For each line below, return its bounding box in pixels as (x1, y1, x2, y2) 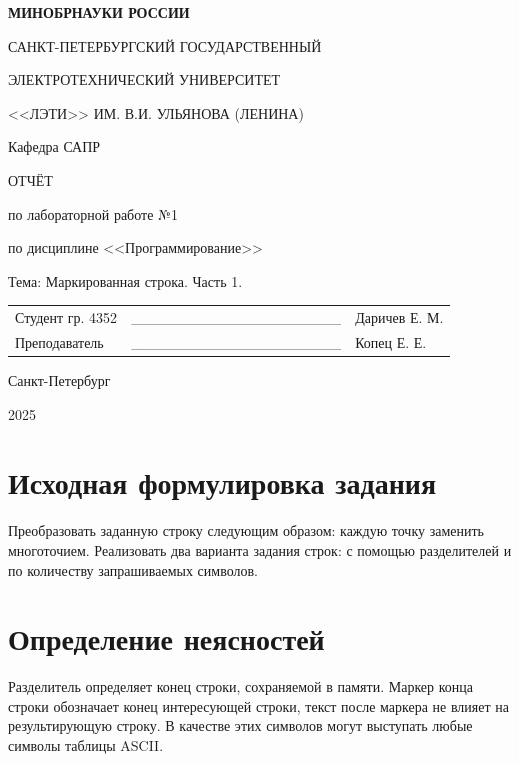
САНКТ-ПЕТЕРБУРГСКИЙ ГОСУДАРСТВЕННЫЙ (8, 35, 322, 56)
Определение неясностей (8, 618, 325, 659)
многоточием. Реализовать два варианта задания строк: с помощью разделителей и (8, 539, 512, 560)
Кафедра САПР (8, 136, 101, 157)
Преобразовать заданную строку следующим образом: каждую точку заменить (8, 520, 484, 541)
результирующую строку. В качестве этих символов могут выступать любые (8, 715, 473, 736)
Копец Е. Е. (355, 331, 427, 352)
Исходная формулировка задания (8, 462, 437, 503)
